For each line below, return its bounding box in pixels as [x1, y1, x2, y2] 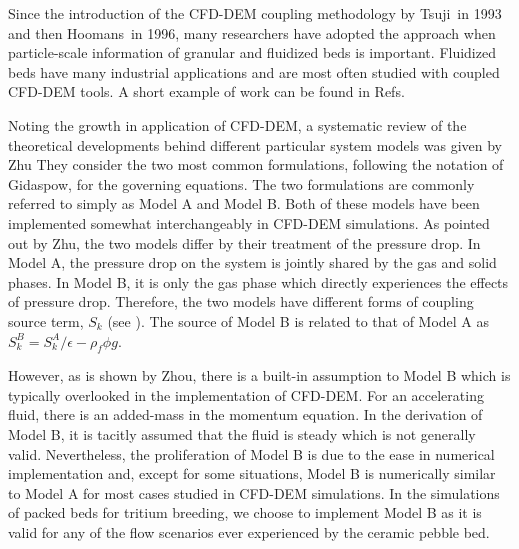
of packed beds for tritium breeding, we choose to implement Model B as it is [8, 502, 482, 523]
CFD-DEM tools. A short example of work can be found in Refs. [8, 81, 405, 102]
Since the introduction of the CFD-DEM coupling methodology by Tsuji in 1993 [8, 3, 502, 23]
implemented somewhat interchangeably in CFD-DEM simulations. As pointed [8, 212, 490, 233]
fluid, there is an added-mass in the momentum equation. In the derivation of [8, 404, 483, 425]
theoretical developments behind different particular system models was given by [8, 134, 503, 155]
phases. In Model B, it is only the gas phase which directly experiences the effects [8, 271, 509, 292]
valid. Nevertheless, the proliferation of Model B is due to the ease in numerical [8, 443, 495, 464]
